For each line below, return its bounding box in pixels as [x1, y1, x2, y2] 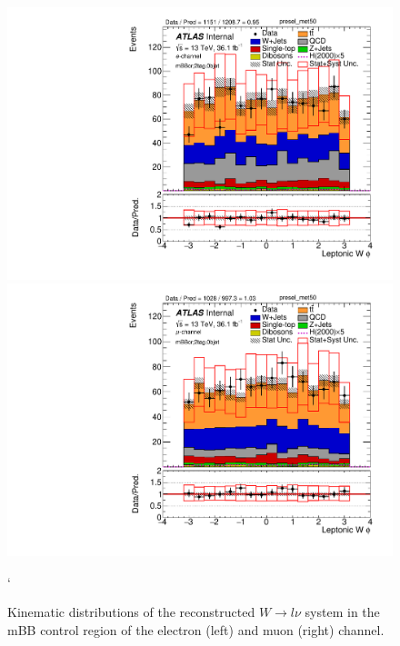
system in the [305, 602, 380, 621]
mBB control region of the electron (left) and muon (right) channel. [7, 620, 385, 639]
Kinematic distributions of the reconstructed [7, 602, 255, 621]
